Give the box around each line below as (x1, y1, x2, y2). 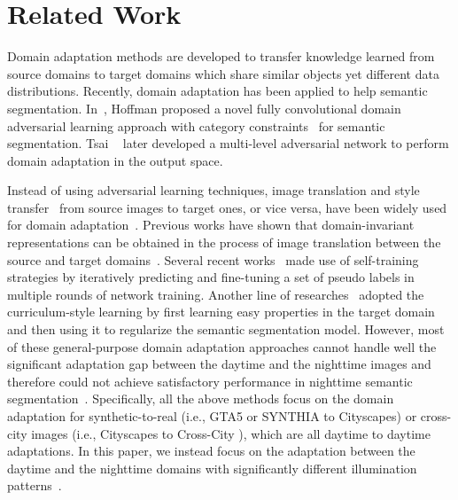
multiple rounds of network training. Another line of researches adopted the (7, 285, 424, 303)
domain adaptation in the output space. (7, 151, 223, 169)
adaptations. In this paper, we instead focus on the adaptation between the (7, 441, 415, 460)
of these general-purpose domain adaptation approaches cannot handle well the (7, 337, 437, 355)
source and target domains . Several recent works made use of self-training (7, 250, 419, 269)
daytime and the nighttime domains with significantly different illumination (7, 458, 417, 477)
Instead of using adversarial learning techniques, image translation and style (7, 181, 420, 199)
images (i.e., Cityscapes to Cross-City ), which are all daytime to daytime (31, 424, 431, 442)
